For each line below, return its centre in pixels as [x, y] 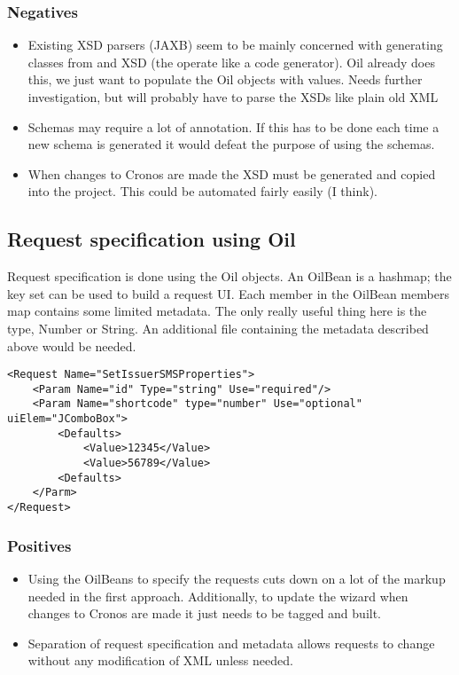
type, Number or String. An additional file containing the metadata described [218, 328]
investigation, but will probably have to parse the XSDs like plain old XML [233, 97]
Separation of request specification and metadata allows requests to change [231, 643]
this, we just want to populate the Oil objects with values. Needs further [225, 79]
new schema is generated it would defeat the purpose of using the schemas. [231, 144]
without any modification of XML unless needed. [160, 660]
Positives [39, 545]
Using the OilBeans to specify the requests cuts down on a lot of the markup [237, 578]
